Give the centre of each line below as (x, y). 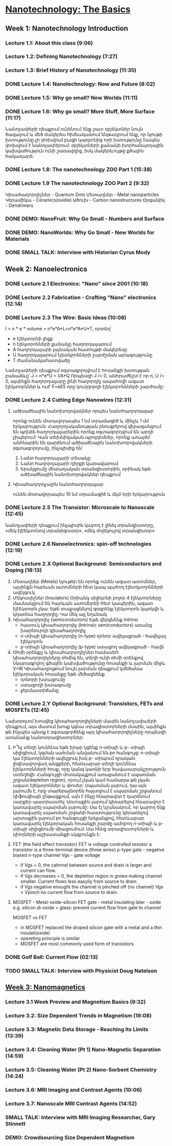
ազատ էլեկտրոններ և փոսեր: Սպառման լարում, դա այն (80, 786)
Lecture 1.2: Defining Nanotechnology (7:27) (62, 56)
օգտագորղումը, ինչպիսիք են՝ (48, 448)
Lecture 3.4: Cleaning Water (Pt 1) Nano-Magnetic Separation (83, 1050)
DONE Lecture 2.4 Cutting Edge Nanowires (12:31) (68, 399)
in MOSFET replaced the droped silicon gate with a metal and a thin (91, 927)
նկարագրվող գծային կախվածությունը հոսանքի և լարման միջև (89, 663)
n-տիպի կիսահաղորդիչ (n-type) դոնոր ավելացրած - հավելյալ (93, 635)
